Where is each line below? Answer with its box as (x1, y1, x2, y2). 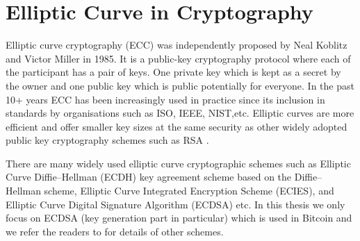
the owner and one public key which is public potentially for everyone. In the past (6, 78, 354, 92)
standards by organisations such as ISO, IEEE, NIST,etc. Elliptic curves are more (6, 106, 354, 120)
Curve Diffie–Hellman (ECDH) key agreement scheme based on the (6, 169, 292, 184)
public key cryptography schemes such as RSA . (6, 133, 209, 147)
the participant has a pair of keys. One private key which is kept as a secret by (6, 65, 341, 79)
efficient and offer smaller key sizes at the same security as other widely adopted (6, 119, 347, 133)
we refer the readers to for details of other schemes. (6, 224, 224, 238)
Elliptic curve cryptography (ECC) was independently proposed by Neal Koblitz (6, 38, 347, 52)
